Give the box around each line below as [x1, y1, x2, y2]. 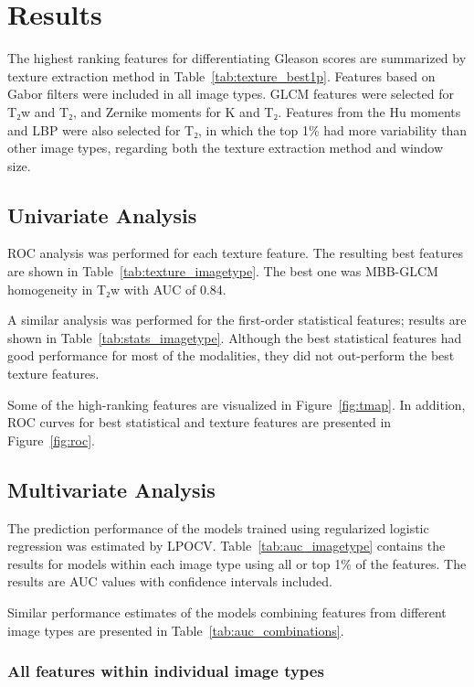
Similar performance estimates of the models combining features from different [7, 603, 447, 621]
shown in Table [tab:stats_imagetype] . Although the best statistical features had [7, 327, 462, 347]
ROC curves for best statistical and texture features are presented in [7, 413, 392, 432]
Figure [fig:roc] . [7, 430, 95, 449]
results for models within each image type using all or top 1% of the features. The [7, 553, 467, 573]
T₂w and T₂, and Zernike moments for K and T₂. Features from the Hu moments [7, 102, 461, 121]
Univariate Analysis [7, 200, 197, 229]
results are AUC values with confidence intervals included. [7, 572, 332, 591]
